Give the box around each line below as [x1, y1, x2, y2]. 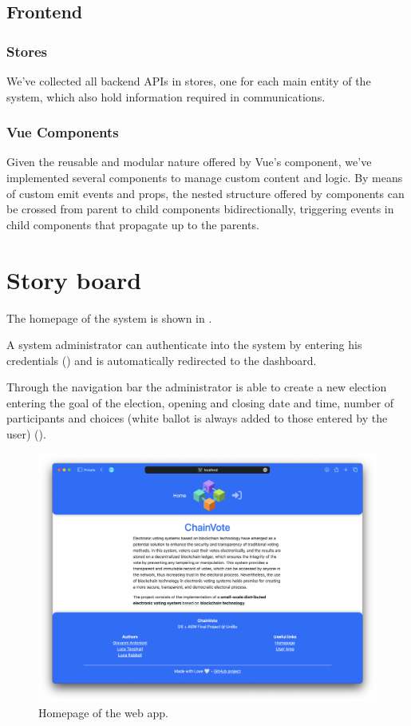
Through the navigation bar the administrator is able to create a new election [6, 379, 387, 395]
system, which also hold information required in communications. [6, 88, 326, 105]
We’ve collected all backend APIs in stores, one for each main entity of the [6, 73, 371, 89]
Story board [6, 263, 142, 296]
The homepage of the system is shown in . [6, 309, 212, 326]
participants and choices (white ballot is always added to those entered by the [6, 410, 388, 426]
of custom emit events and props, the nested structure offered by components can [6, 184, 405, 201]
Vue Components [6, 122, 119, 142]
